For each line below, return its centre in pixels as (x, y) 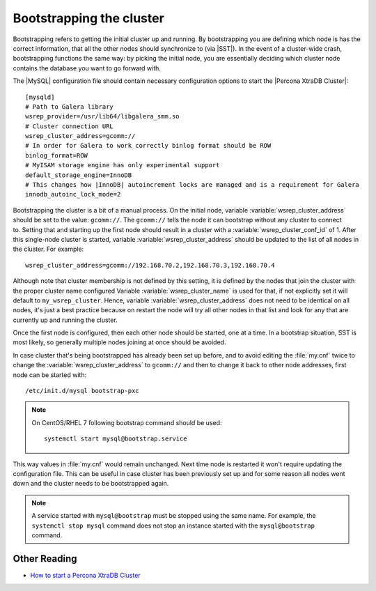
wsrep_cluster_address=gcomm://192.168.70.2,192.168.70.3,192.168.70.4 (150, 265)
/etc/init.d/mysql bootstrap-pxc (82, 391)
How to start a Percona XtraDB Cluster (85, 575)
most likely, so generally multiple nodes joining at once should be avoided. (119, 342)
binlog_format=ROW (57, 155)
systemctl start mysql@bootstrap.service (116, 439)
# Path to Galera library (70, 107)
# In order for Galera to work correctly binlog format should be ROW (148, 146)
